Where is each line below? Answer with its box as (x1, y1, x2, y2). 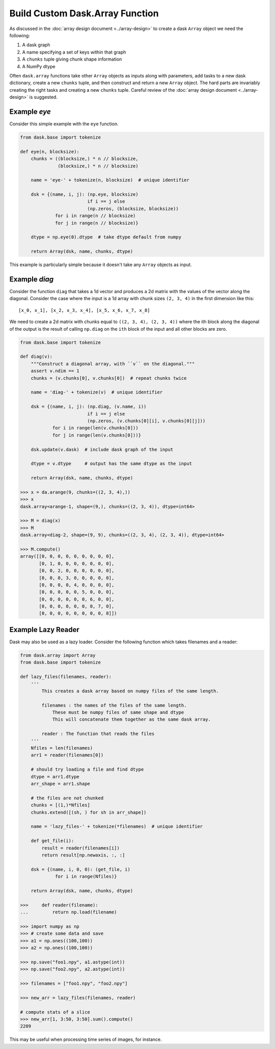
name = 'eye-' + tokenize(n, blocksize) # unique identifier (31, 177, 189, 183)
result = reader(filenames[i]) (41, 845, 120, 851)
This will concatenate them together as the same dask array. (52, 717, 211, 722)
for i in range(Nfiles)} (55, 874, 117, 879)
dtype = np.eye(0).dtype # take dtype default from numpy (31, 234, 182, 240)
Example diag (9, 275, 54, 283)
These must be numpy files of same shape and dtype (52, 710, 184, 716)
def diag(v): (20, 354, 53, 359)
